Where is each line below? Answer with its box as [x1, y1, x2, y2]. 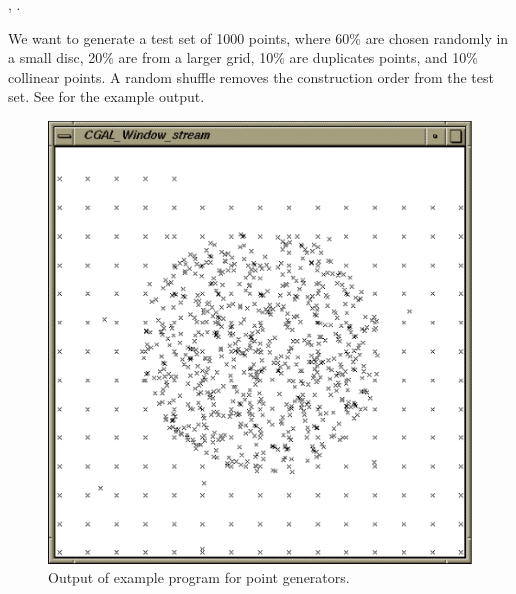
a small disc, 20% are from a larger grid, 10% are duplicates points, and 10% [8, 47, 478, 68]
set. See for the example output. [8, 86, 205, 107]
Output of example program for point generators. [48, 567, 350, 588]
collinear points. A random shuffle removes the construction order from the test [8, 66, 494, 87]
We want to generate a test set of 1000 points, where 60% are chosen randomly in [8, 27, 509, 48]
